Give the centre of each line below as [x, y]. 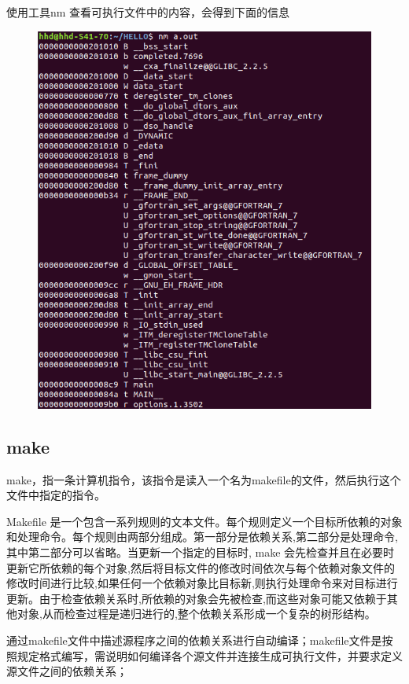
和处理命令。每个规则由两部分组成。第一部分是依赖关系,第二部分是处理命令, [202, 537]
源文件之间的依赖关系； [67, 671]
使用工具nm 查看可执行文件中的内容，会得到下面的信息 [148, 12]
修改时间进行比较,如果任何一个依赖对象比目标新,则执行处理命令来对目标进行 [202, 583]
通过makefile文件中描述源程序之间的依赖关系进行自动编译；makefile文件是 [194, 640]
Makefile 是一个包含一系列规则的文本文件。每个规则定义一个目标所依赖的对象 [204, 521]
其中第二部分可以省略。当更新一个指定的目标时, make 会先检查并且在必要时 [201, 552]
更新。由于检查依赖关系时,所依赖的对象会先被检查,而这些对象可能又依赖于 [197, 598]
